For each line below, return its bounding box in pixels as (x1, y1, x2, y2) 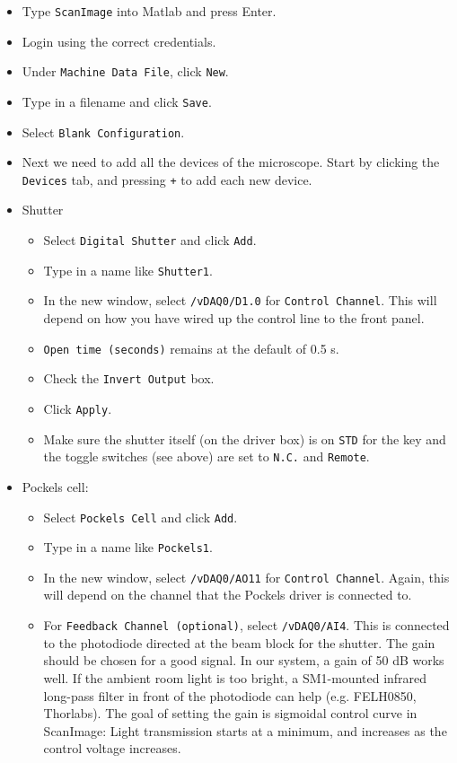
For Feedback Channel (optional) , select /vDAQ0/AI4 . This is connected (43, 616, 450, 635)
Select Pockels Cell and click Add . (43, 507, 238, 526)
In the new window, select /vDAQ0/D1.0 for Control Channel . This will (43, 291, 437, 310)
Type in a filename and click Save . (22, 92, 212, 110)
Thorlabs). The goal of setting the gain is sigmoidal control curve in (43, 704, 417, 723)
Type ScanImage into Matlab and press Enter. (22, 2, 277, 20)
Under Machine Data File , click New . (22, 62, 229, 81)
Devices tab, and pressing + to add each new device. (22, 170, 312, 189)
